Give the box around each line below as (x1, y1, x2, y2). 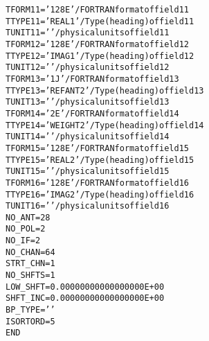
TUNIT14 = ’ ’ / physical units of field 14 (6, 132, 170, 142)
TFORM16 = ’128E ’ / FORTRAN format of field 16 (6, 177, 189, 188)
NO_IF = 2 (6, 236, 41, 246)
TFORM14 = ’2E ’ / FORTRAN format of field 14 (6, 108, 179, 119)
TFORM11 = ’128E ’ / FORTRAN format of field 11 (6, 5, 189, 15)
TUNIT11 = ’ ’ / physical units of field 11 (6, 28, 170, 38)
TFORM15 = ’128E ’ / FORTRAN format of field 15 (6, 143, 189, 153)
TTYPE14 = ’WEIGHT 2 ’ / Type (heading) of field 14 (6, 120, 204, 130)
